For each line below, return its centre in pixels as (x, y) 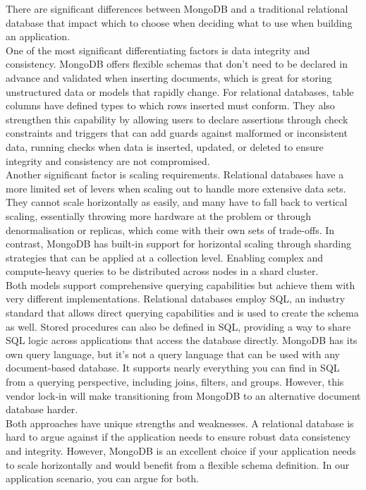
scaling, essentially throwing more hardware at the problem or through (158, 215)
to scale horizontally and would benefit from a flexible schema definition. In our (178, 464)
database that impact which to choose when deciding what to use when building (179, 22)
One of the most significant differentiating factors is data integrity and (158, 50)
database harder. (42, 409)
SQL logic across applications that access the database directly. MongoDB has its (182, 340)
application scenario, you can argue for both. (103, 478)
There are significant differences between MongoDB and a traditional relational (177, 8)
